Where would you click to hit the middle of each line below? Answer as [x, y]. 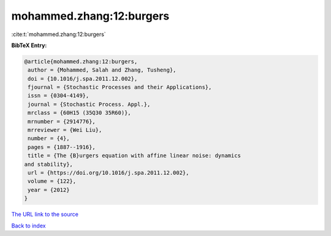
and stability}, [49, 164]
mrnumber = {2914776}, [62, 121]
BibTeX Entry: [29, 45]
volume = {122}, [52, 181]
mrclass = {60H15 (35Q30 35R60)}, [79, 113]
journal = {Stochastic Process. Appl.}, [89, 104]
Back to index [29, 226]
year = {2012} [49, 190]
